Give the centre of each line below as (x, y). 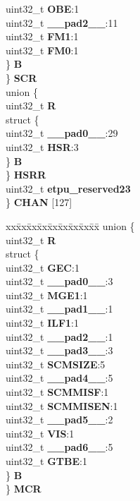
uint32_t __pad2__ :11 (62, 22)
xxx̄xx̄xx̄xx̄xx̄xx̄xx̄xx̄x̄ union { (70, 225)
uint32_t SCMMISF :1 (57, 392)
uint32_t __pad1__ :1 (59, 309)
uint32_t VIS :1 (40, 433)
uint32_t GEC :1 (43, 267)
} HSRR (26, 175)
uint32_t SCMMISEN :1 (62, 405)
